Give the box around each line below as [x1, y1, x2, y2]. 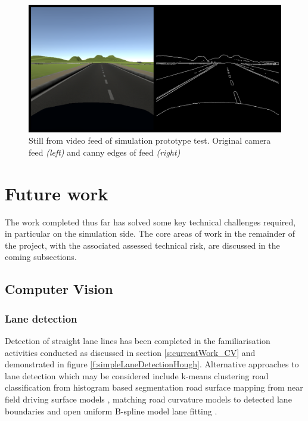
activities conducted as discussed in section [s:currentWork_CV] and [5, 346, 256, 358]
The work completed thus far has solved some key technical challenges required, [5, 215, 296, 228]
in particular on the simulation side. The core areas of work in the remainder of [5, 227, 295, 240]
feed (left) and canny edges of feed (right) [29, 146, 181, 158]
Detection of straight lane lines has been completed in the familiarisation [5, 334, 270, 346]
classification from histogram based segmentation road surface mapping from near [5, 381, 303, 394]
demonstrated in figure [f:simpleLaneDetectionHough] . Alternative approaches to [5, 358, 299, 370]
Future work [5, 181, 108, 205]
